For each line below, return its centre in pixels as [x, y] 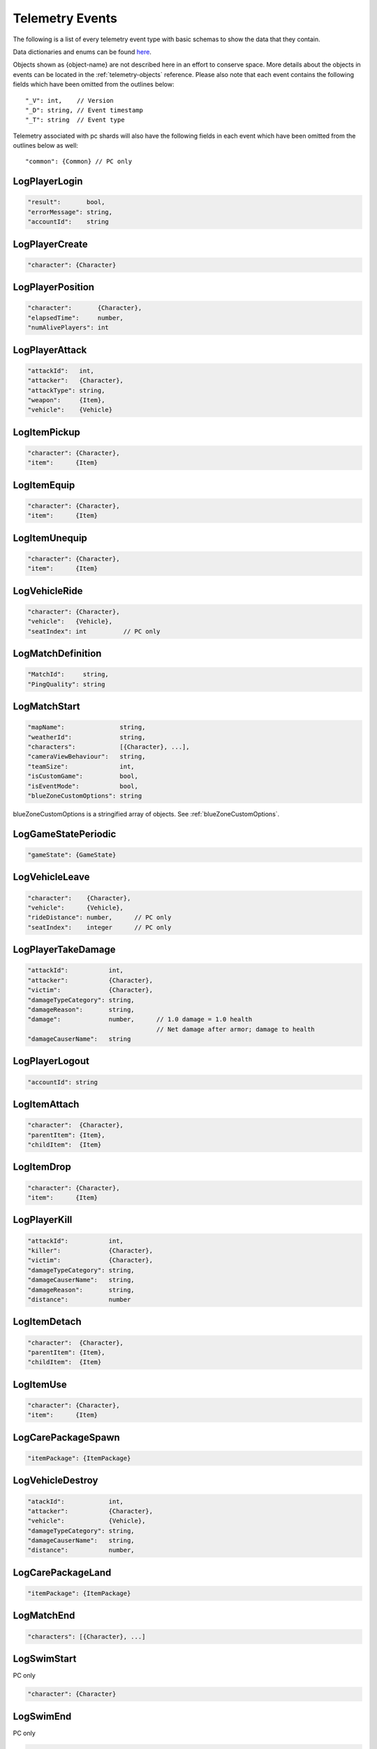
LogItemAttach [46, 1104]
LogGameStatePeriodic [65, 834]
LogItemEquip [44, 485]
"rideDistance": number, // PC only [99, 918]
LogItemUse [40, 1384]
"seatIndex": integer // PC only [99, 927]
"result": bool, [66, 202]
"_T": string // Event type [75, 120]
